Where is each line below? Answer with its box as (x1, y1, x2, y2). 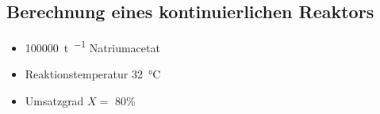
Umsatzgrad (25, 93, 84, 109)
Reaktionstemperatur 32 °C (25, 66, 161, 82)
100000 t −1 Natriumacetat (25, 37, 160, 55)
